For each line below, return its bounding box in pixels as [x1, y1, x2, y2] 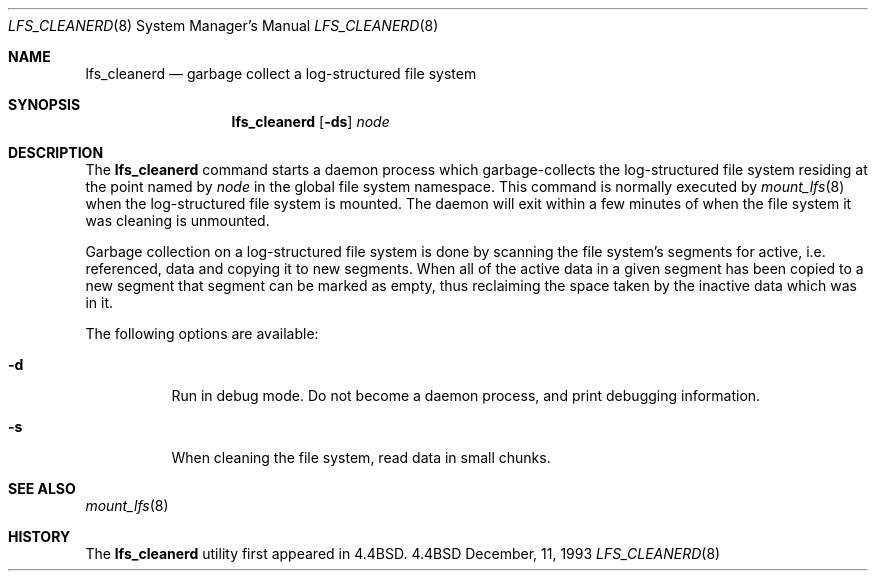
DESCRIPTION [8, 144, 104, 161]
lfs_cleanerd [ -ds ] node [231, 113, 390, 130]
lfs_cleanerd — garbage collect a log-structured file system [85, 65, 477, 82]
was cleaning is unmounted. [85, 212, 270, 229]
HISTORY [8, 528, 71, 545]
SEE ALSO [8, 480, 76, 497]
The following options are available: [85, 325, 319, 342]
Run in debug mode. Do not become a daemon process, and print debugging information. [171, 387, 761, 404]
